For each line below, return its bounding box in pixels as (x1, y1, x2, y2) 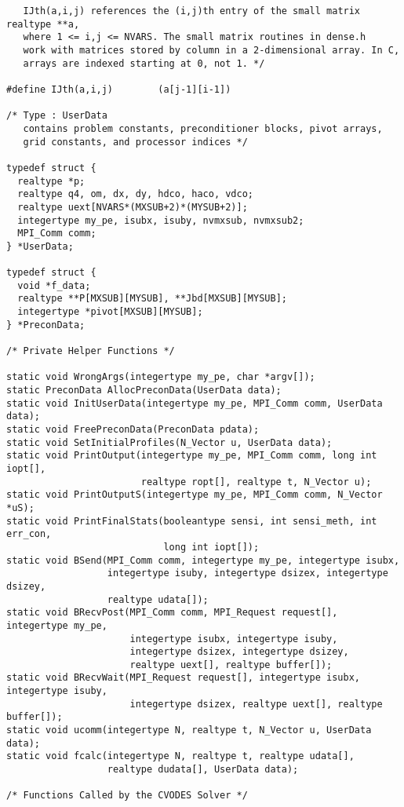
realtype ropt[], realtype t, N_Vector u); (140, 476, 372, 487)
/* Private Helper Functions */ (6, 345, 175, 357)
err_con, (6, 528, 52, 540)
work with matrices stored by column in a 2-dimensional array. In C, (23, 44, 400, 56)
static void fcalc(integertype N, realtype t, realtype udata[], (6, 750, 355, 762)
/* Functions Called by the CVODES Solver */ (6, 790, 248, 802)
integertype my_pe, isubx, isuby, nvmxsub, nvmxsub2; (17, 214, 304, 226)
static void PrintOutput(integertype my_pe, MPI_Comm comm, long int (6, 450, 377, 462)
